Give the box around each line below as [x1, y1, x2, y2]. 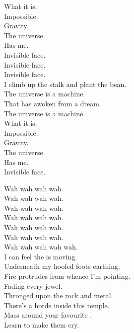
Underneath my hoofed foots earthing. [4, 261, 120, 271]
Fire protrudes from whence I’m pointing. [4, 271, 131, 281]
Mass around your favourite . [4, 310, 92, 320]
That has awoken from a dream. [4, 98, 101, 108]
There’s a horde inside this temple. [4, 300, 110, 310]
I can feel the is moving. [4, 251, 77, 261]
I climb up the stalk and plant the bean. [4, 79, 127, 89]
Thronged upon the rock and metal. [4, 290, 113, 301]
